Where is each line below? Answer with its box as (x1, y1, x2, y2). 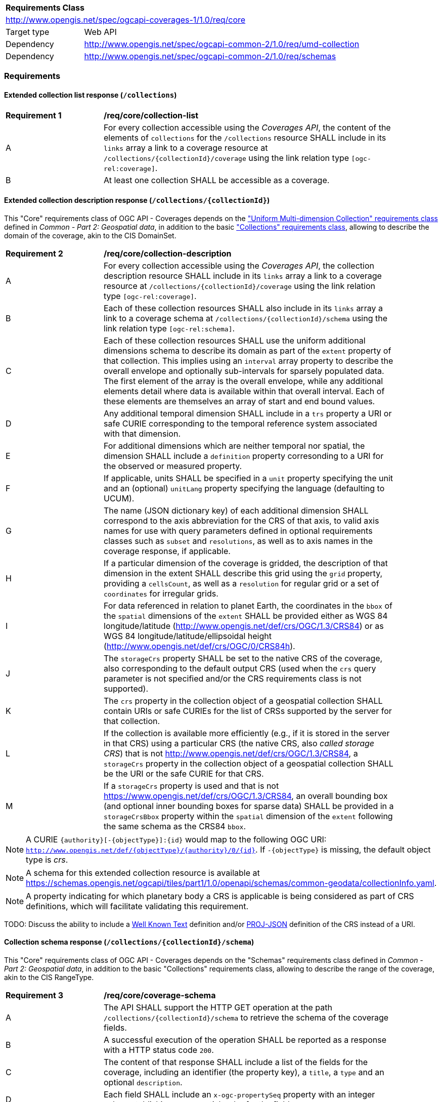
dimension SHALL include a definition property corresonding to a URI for (104, 450, 384, 461)
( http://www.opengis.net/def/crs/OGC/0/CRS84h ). (104, 641, 295, 651)
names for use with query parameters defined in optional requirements (104, 525, 373, 536)
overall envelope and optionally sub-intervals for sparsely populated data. (104, 365, 384, 376)
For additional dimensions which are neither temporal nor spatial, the (104, 440, 365, 451)
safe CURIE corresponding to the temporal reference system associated (104, 418, 377, 429)
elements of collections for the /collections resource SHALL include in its (104, 132, 386, 143)
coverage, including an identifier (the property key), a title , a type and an (104, 1067, 384, 1078)
